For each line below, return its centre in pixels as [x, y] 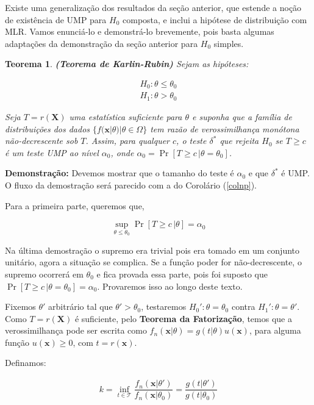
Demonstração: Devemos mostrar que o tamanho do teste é [120, 173]
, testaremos [164, 306]
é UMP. [295, 173]
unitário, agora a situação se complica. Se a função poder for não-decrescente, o [153, 262]
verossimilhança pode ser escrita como [76, 330]
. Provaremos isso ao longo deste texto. [170, 286]
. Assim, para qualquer [127, 141]
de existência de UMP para [56, 19]
